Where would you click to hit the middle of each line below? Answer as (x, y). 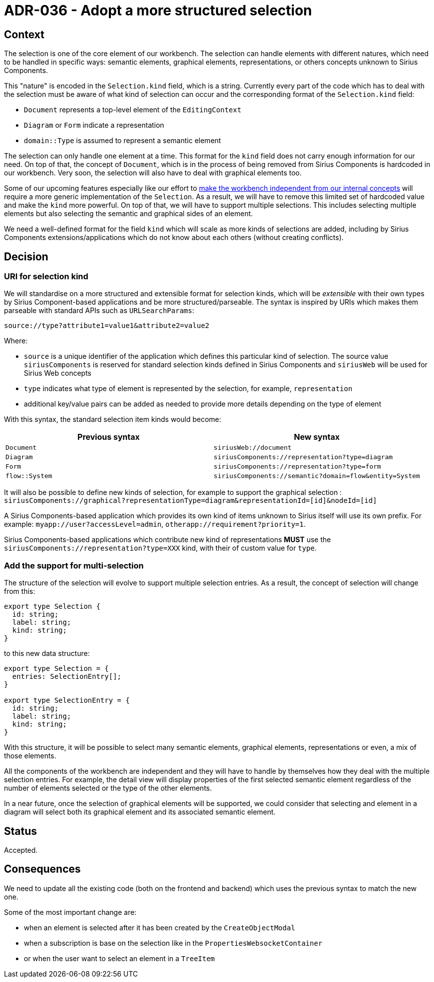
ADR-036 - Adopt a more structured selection (158, 10)
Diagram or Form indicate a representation (94, 125)
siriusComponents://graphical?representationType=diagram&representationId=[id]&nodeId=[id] (191, 501)
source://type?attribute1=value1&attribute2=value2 (107, 326)
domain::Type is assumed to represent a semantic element (123, 141)
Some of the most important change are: (70, 912)
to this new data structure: (47, 654)
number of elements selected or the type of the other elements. (108, 788)
